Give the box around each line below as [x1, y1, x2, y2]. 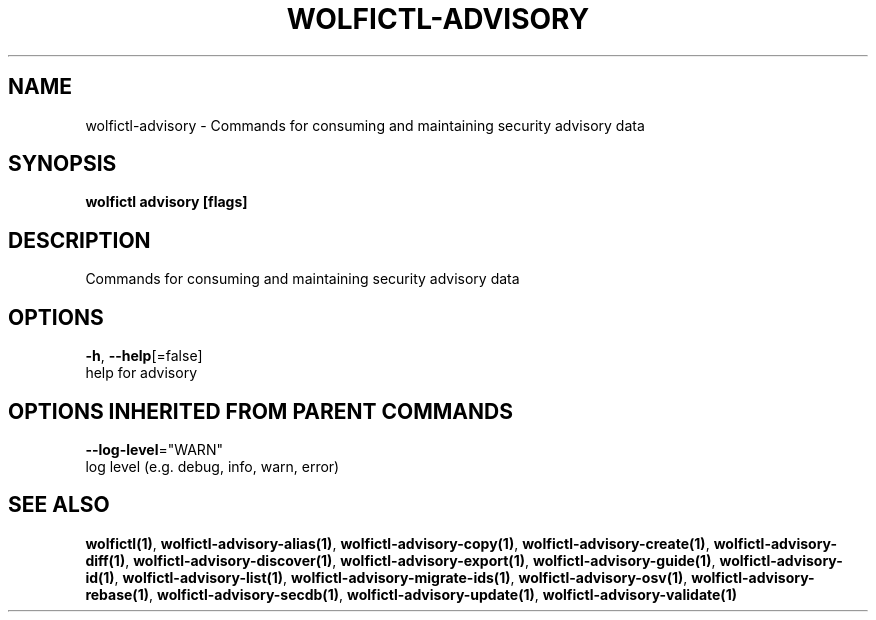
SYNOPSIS [8, 151, 117, 177]
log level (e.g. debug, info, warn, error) [85, 457, 340, 475]
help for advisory [85, 364, 198, 382]
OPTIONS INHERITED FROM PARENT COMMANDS [8, 398, 513, 424]
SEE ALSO [8, 492, 110, 518]
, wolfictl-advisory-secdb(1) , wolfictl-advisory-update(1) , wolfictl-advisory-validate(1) [148, 585, 737, 603]
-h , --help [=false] [85, 347, 203, 365]
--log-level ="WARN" [85, 440, 223, 458]
